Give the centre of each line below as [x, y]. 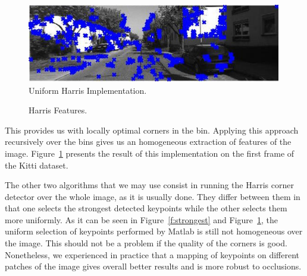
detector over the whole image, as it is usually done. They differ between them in [153, 196]
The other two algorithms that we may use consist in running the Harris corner [149, 185]
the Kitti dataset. [37, 165]
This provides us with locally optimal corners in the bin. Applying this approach [152, 130]
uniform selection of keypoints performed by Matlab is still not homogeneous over [154, 231]
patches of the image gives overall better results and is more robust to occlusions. [153, 266]
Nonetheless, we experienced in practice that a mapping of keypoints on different [152, 254]
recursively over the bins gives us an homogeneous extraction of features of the [148, 142]
